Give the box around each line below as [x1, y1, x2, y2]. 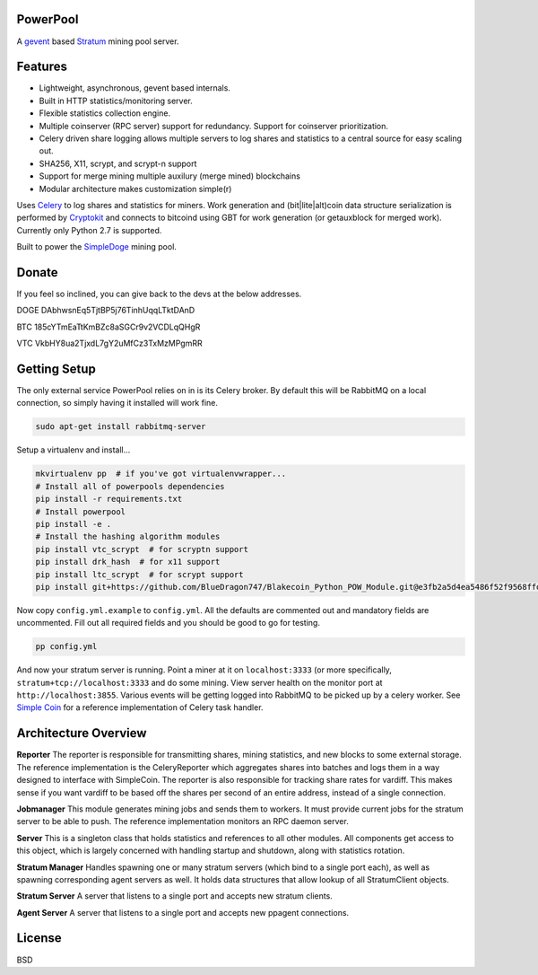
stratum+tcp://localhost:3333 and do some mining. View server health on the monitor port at [16, 677, 383, 688]
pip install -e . [35, 519, 112, 529]
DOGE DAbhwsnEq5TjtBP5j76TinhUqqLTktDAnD [16, 305, 195, 316]
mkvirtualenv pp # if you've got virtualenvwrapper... [35, 469, 287, 479]
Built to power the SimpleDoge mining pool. [16, 242, 177, 252]
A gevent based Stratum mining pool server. [16, 36, 179, 47]
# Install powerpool [35, 506, 126, 516]
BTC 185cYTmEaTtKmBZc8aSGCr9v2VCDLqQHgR [16, 321, 201, 332]
